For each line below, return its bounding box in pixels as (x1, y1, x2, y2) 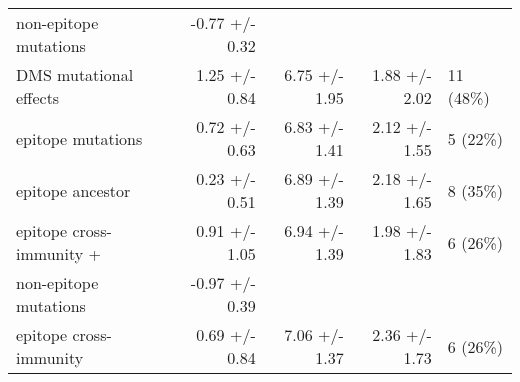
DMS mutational (16, 63, 134, 86)
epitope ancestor (16, 178, 131, 202)
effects (16, 86, 60, 109)
